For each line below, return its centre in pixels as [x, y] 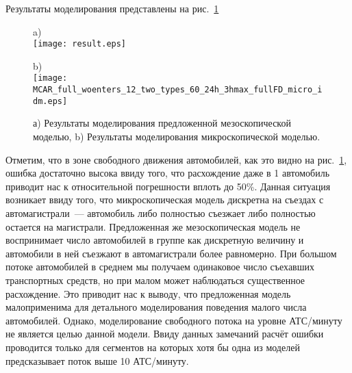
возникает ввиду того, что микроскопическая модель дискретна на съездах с [165, 200]
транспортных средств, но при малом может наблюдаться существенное [155, 280]
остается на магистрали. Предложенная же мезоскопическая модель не [153, 226]
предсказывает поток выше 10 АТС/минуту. [97, 360]
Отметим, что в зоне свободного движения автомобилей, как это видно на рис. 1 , [176, 159]
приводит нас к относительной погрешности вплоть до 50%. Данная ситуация [168, 186]
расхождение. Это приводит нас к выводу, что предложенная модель [148, 293]
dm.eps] [50, 101]
